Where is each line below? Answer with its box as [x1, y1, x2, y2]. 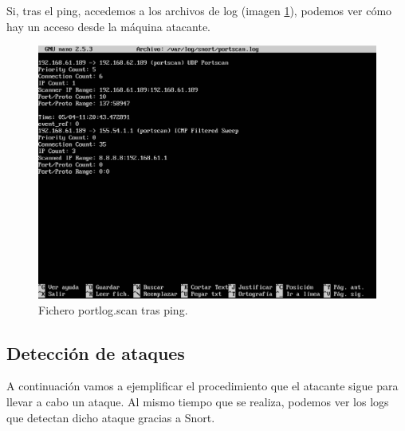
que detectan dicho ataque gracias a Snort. [6, 409, 215, 425]
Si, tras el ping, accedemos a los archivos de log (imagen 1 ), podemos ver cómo [6, 2, 392, 18]
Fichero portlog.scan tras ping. [38, 301, 188, 318]
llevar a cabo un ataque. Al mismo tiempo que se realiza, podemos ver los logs [6, 393, 389, 409]
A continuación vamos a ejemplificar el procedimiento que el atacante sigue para [6, 378, 399, 394]
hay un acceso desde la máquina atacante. [6, 18, 211, 34]
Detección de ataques [6, 340, 185, 365]
